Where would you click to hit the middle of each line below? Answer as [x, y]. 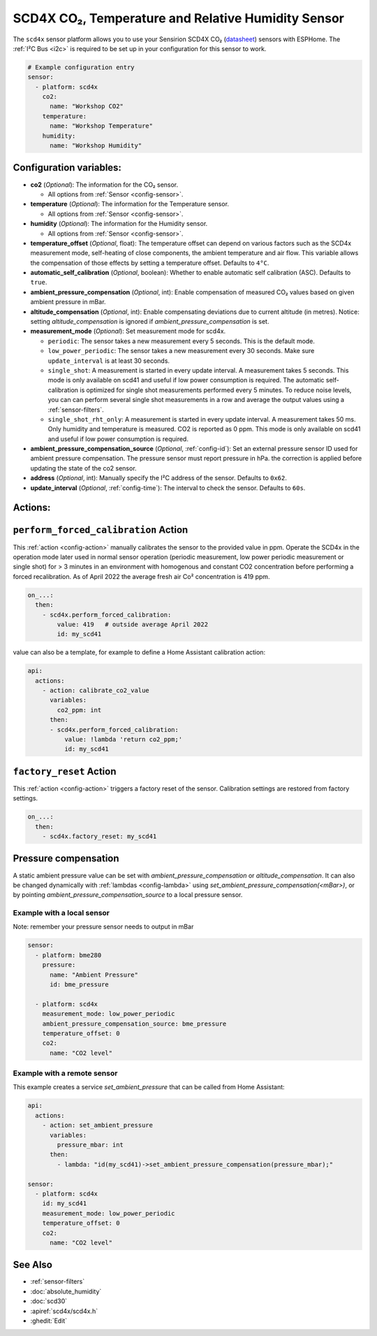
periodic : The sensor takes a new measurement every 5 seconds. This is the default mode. [182, 341]
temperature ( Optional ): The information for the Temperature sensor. [130, 204]
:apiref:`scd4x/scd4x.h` [64, 1311]
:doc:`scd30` [49, 1301]
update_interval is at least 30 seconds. [109, 361]
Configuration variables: [67, 168]
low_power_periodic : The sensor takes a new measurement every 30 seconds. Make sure [181, 351]
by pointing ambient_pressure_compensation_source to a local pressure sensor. [128, 895]
